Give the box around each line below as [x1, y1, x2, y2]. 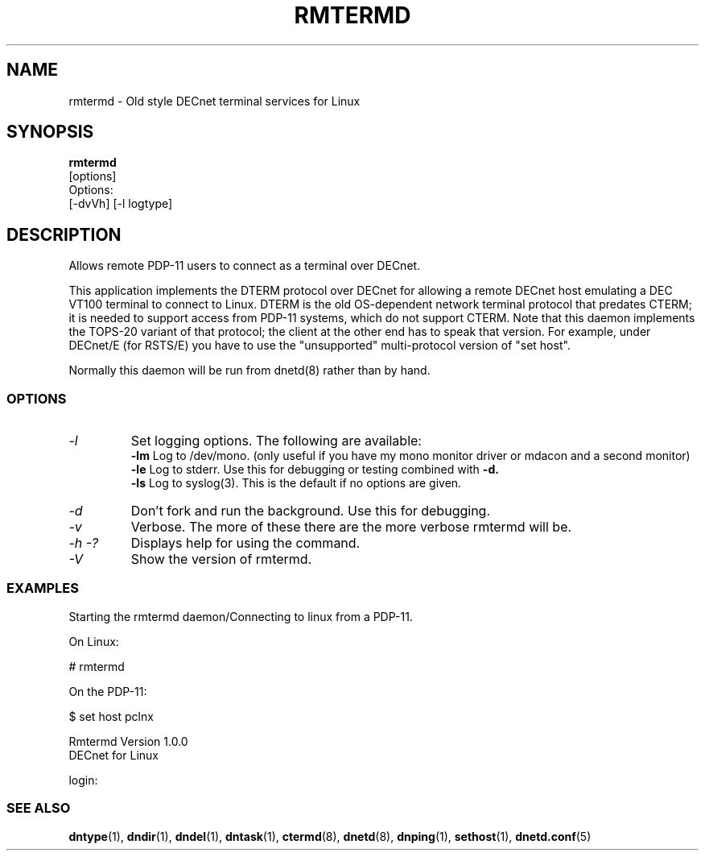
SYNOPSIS [6, 122, 94, 143]
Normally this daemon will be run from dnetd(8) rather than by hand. [68, 363, 431, 378]
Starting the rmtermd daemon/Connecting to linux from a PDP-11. [68, 609, 413, 623]
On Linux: [68, 634, 119, 648]
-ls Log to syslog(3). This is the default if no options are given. [130, 476, 462, 491]
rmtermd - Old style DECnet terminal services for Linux [68, 93, 361, 108]
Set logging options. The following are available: [130, 433, 422, 449]
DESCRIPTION [6, 224, 122, 245]
